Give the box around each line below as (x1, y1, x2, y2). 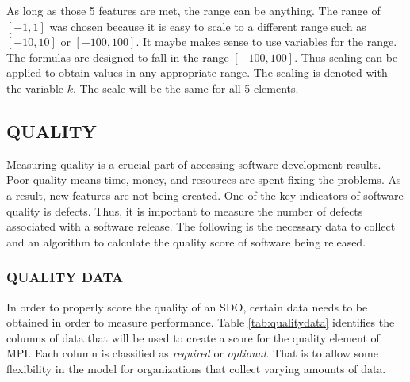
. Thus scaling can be (294, 48, 398, 65)
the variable (6, 79, 63, 96)
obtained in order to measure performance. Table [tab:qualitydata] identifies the (6, 314, 395, 330)
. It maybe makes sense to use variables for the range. (136, 33, 397, 50)
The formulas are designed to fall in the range (6, 48, 229, 65)
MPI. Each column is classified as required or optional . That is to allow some (6, 345, 378, 361)
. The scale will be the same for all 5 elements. (72, 79, 299, 96)
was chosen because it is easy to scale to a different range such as (49, 17, 366, 34)
